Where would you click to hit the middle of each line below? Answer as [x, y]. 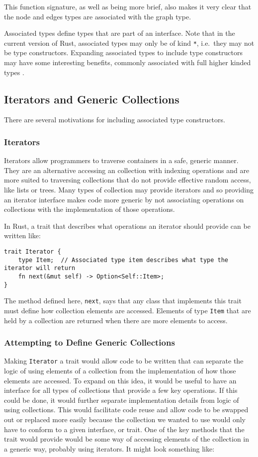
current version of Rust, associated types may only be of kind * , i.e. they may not [129, 43]
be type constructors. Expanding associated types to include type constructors [124, 52]
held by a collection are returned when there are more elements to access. [116, 320]
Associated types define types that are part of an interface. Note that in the [120, 33]
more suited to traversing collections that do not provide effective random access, [128, 180]
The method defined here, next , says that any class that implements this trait [123, 301]
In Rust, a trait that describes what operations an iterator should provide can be [127, 226]
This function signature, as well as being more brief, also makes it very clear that [128, 6]
